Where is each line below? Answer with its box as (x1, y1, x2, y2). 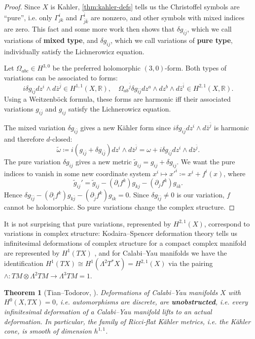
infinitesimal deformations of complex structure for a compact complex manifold (4, 237, 247, 248)
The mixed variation (4, 122, 66, 133)
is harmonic (214, 122, 249, 133)
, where (223, 168, 246, 178)
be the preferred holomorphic (52, 63, 141, 73)
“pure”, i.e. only (4, 12, 52, 22)
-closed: (50, 133, 73, 144)
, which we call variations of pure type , (110, 35, 233, 45)
